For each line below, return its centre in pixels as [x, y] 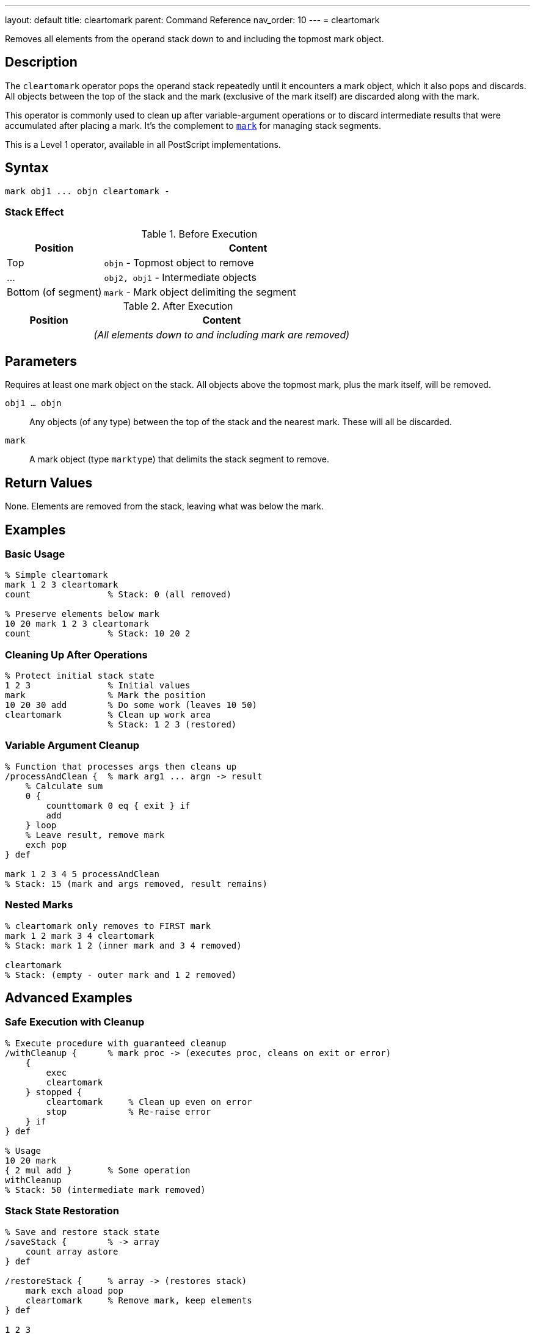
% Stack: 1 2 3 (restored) [172, 725]
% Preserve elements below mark [82, 614]
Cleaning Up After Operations [76, 654]
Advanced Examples [69, 998]
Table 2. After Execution [178, 306]
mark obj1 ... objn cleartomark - [87, 191]
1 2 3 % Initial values [98, 686]
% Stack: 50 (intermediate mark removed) [105, 1190]
